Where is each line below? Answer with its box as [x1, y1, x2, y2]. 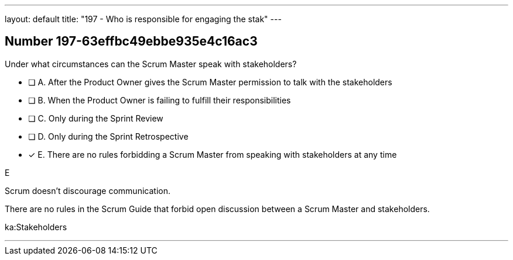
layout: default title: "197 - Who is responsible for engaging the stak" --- [5, 14, 282, 24]
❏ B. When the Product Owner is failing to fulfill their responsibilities [28, 95, 291, 105]
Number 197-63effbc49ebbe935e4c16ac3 [5, 34, 258, 49]
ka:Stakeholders [5, 221, 67, 232]
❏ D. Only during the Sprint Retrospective [28, 131, 189, 141]
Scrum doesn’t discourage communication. [5, 185, 170, 196]
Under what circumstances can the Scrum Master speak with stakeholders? [5, 58, 297, 69]
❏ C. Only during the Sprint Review [28, 113, 163, 123]
